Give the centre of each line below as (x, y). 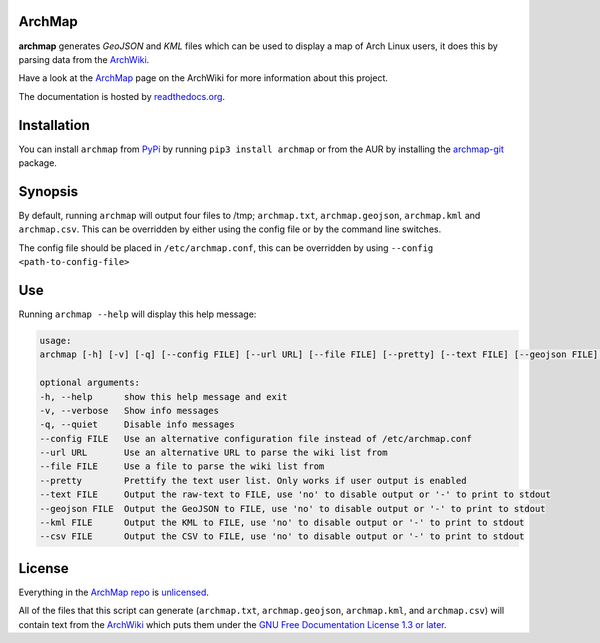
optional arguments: (89, 383)
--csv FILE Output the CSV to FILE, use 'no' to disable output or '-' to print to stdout (282, 536)
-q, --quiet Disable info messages (137, 424)
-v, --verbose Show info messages (129, 410)
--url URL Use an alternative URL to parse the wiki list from (213, 453)
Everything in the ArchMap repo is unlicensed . (114, 592)
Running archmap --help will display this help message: (137, 314)
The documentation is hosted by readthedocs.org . (121, 96)
